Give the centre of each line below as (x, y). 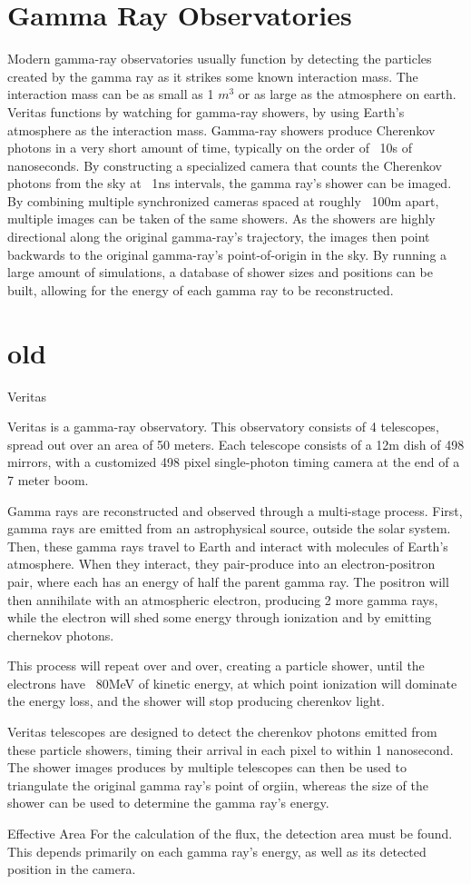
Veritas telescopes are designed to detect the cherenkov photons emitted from (222, 732)
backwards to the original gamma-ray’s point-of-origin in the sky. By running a (227, 254)
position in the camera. (72, 869)
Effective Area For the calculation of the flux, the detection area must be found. (230, 834)
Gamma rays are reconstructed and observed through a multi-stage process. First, (235, 510)
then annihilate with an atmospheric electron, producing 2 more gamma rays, (223, 599)
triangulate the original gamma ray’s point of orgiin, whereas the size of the (218, 785)
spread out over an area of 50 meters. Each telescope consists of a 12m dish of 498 (236, 444)
